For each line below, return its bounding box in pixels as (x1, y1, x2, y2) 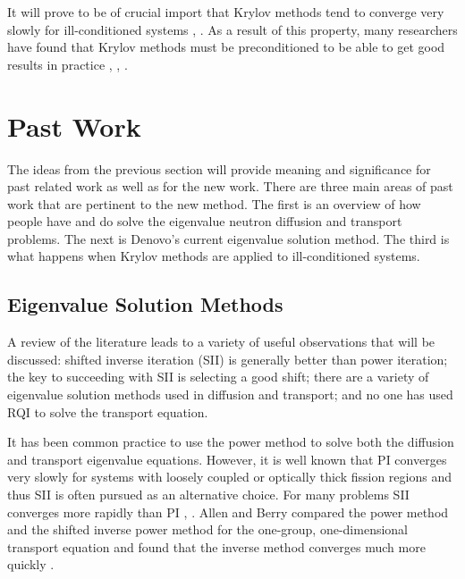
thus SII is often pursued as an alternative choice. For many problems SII (7, 485, 410, 504)
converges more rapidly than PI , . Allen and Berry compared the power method (7, 502, 449, 521)
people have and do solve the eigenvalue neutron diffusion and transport (7, 212, 402, 231)
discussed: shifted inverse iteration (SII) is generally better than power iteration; (7, 349, 448, 368)
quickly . (7, 555, 55, 574)
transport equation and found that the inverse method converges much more (7, 537, 426, 556)
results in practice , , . (7, 55, 128, 73)
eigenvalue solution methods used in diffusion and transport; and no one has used (7, 385, 453, 404)
